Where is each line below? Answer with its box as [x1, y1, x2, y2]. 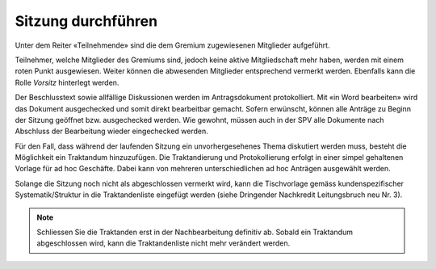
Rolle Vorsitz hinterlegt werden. [15, 78, 119, 87]
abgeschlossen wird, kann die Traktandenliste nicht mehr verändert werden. [36, 238, 291, 248]
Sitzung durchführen [15, 12, 157, 30]
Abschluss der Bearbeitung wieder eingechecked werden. [15, 126, 209, 137]
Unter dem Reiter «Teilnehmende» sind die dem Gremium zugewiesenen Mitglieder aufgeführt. [15, 40, 330, 50]
